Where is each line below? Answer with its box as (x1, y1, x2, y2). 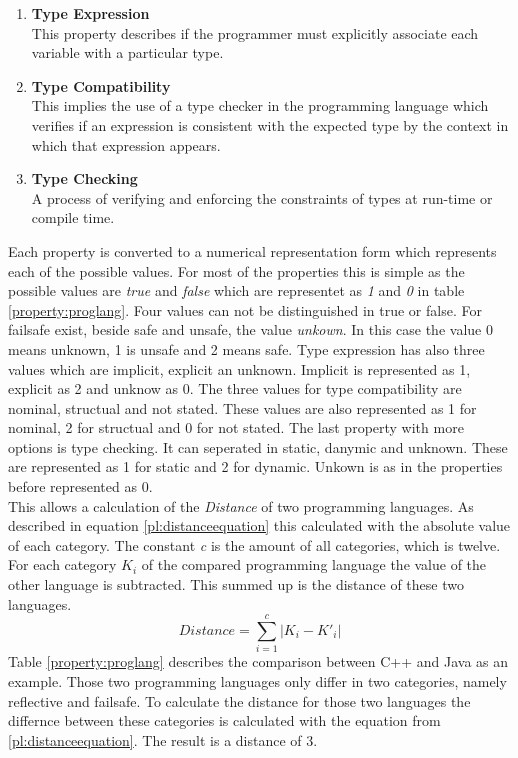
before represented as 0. (8, 476, 153, 497)
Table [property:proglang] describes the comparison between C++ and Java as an (8, 651, 509, 672)
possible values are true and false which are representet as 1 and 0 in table (8, 280, 465, 301)
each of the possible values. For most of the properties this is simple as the (8, 260, 465, 281)
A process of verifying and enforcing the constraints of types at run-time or (31, 187, 493, 208)
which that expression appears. (31, 134, 221, 155)
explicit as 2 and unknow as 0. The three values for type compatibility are (8, 378, 462, 399)
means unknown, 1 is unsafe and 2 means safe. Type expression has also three (8, 338, 485, 359)
